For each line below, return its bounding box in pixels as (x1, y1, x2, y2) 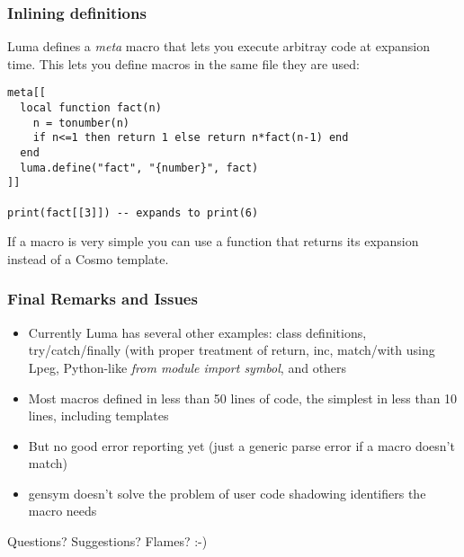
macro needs (28, 501, 97, 520)
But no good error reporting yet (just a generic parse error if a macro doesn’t (28, 436, 455, 455)
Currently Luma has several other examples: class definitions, (28, 323, 367, 341)
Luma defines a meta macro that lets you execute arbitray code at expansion (7, 37, 431, 56)
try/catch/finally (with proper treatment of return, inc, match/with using (28, 340, 435, 359)
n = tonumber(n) (32, 116, 130, 129)
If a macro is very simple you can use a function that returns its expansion (7, 232, 419, 251)
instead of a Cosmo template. (7, 249, 169, 268)
